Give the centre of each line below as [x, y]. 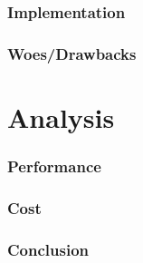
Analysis [61, 117]
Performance [54, 166]
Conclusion [48, 249]
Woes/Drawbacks [72, 53]
